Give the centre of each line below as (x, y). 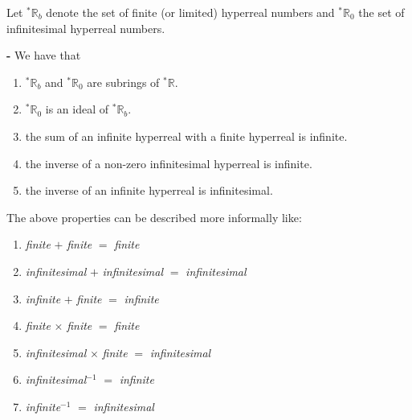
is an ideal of (77, 109)
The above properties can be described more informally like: (154, 217)
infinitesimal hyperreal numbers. (86, 28)
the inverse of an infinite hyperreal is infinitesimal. (149, 190)
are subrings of (123, 82)
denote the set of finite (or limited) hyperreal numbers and (190, 12)
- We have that (44, 55)
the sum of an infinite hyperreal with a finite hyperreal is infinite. (186, 136)
